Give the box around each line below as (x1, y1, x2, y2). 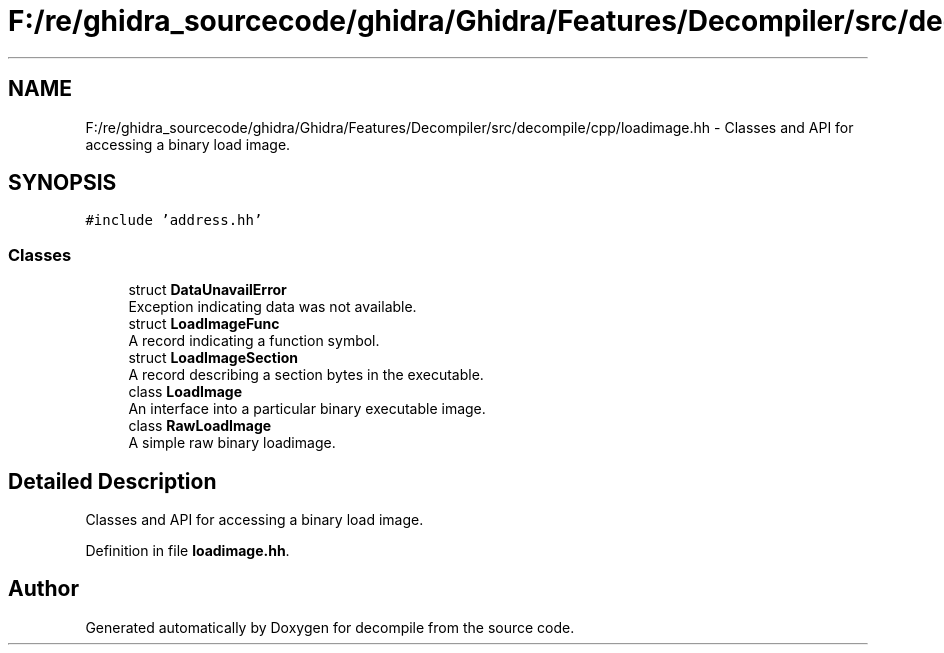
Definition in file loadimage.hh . (85, 542, 290, 560)
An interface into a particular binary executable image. (128, 400, 486, 418)
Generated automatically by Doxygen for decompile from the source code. (85, 618, 575, 636)
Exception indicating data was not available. (128, 298, 417, 316)
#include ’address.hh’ (85, 212, 263, 229)
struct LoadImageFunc (128, 315, 280, 333)
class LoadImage (128, 383, 242, 401)
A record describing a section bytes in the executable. (128, 366, 484, 384)
